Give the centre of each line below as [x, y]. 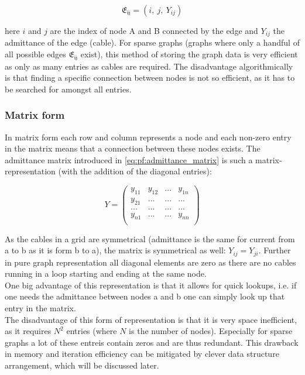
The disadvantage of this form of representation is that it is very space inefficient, [151, 319]
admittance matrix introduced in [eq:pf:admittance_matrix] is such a [129, 159]
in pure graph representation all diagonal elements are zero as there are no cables [150, 262]
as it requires [28, 331]
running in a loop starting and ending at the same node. [106, 273]
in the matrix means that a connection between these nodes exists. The [133, 148]
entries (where [92, 331]
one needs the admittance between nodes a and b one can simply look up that [145, 296]
